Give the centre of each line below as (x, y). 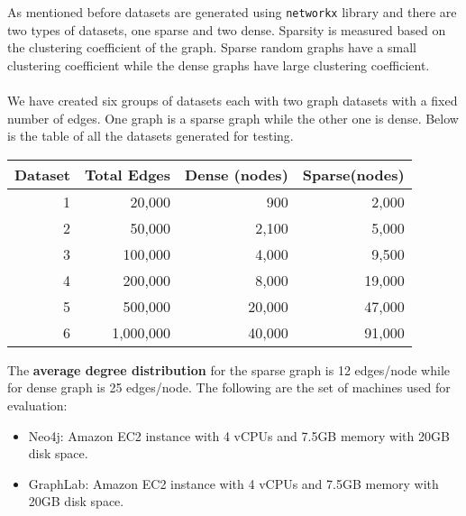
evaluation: (37, 405)
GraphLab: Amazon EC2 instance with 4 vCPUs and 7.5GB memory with (233, 483)
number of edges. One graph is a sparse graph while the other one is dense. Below (233, 118)
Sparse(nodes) (353, 174)
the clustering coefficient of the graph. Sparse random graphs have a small (212, 47)
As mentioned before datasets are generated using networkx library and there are (232, 12)
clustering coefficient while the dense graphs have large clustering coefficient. (219, 64)
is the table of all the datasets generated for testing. (151, 136)
